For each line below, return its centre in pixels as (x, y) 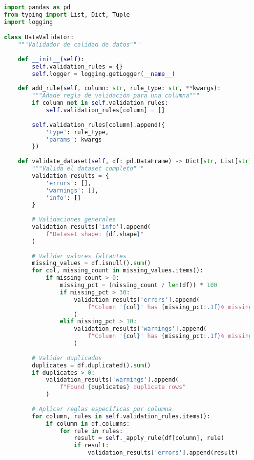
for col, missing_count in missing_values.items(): (118, 271)
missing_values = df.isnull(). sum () (91, 263)
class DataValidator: (39, 37)
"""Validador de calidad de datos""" (79, 45)
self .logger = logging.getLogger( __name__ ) (104, 74)
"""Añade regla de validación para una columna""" (116, 96)
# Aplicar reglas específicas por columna (102, 409)
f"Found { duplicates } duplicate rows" (123, 387)
